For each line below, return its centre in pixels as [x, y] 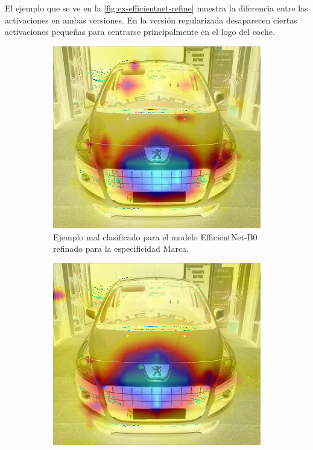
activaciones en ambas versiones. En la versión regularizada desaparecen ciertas [151, 20]
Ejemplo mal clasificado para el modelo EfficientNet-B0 [155, 236]
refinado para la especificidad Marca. [121, 248]
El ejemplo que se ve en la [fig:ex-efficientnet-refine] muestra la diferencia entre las [156, 8]
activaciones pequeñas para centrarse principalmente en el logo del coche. [140, 32]
